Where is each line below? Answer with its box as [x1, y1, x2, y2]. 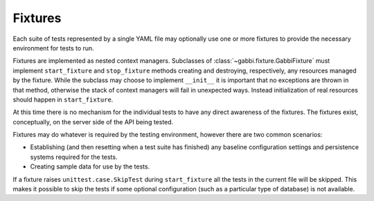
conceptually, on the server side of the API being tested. [12, 117, 174, 126]
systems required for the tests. [30, 153, 118, 161]
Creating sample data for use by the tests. [30, 162, 150, 171]
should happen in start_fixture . [12, 95, 114, 104]
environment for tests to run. [12, 44, 95, 52]
